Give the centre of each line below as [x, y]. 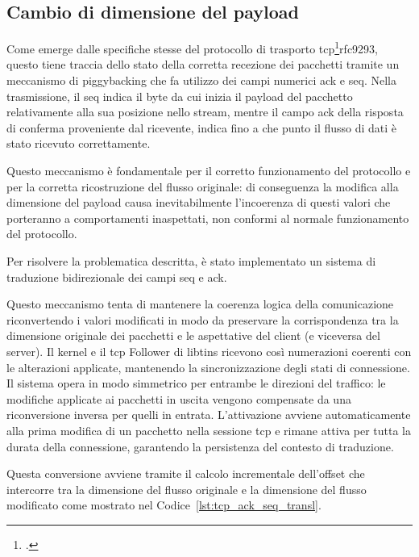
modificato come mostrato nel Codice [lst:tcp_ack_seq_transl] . [164, 505]
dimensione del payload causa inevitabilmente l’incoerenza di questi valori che [199, 202]
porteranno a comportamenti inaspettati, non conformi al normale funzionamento [208, 218]
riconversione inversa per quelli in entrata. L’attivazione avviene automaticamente [209, 415]
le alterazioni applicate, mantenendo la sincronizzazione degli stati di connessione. [208, 367]
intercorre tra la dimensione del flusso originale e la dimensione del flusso [187, 489]
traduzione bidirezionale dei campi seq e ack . [117, 276]
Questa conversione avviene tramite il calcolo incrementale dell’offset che [186, 473]
